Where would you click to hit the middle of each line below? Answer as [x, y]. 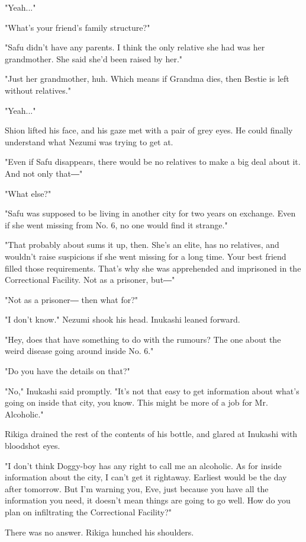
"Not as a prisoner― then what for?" [72, 299]
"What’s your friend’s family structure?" [78, 27]
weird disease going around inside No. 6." [79, 351]
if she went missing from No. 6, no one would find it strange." [116, 224]
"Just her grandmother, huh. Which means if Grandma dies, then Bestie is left [147, 79]
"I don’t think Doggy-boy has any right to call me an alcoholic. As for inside [143, 465]
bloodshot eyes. [33, 446]
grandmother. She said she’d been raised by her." [94, 58]
